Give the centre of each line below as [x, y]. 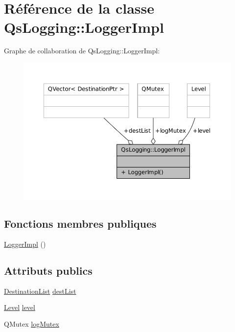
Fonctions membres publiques [80, 224]
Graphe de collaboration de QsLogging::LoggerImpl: [82, 51]
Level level [20, 307]
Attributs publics [48, 270]
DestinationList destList [40, 291]
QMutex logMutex [32, 323]
